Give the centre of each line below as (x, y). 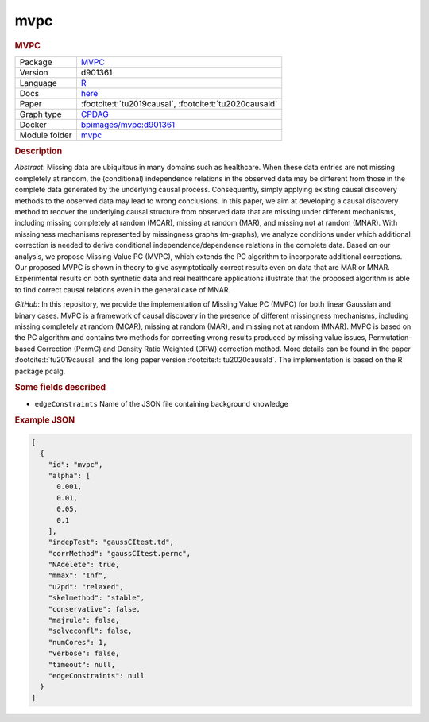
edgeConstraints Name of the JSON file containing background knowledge (162, 403)
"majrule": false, (84, 620)
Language (38, 83)
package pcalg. (40, 371)
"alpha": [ (69, 475)
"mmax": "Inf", (77, 575)
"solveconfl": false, (90, 631)
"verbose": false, (84, 654)
